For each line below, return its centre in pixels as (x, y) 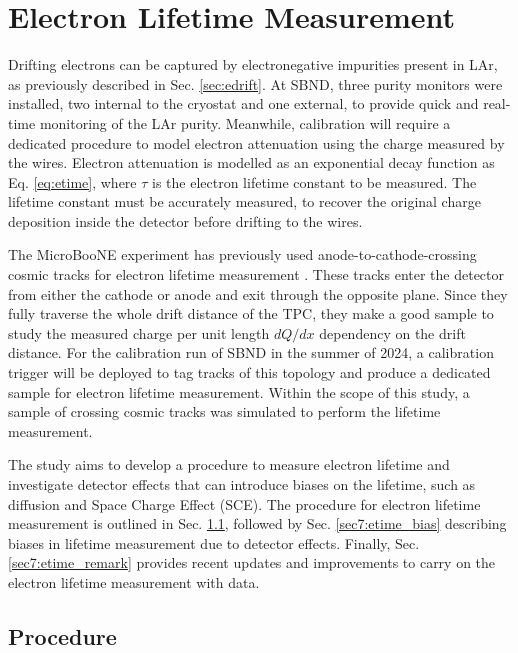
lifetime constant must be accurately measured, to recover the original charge (244, 201)
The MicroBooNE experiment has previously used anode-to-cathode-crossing (242, 254)
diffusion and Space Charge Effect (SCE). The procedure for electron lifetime (244, 503)
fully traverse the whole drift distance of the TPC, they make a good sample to (251, 313)
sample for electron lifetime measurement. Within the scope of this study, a (239, 391)
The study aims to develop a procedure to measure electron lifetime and (229, 464)
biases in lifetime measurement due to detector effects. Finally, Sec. (214, 542)
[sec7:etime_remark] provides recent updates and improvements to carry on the (252, 562)
